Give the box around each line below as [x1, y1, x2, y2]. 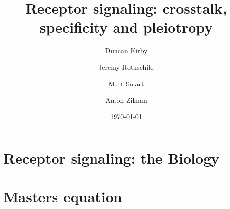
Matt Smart [108, 78, 144, 88]
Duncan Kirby [105, 45, 148, 56]
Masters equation [3, 186, 122, 206]
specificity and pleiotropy [39, 17, 213, 37]
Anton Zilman [105, 95, 147, 105]
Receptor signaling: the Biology [3, 148, 220, 168]
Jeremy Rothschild [98, 62, 154, 72]
